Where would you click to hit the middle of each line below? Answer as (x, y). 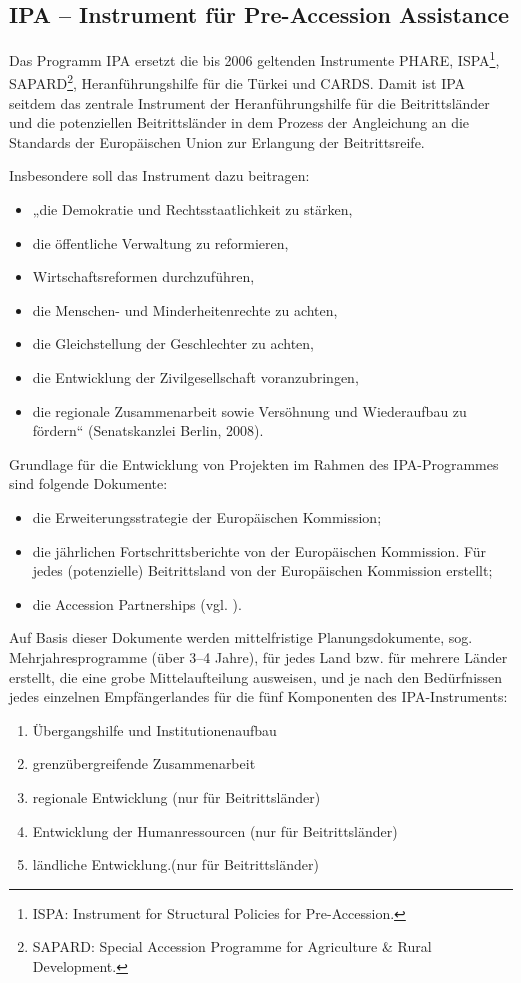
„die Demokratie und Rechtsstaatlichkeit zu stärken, (192, 209)
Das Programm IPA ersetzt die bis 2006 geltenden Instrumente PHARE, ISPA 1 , (254, 58)
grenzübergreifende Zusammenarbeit (144, 763)
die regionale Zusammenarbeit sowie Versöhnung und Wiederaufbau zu (249, 410)
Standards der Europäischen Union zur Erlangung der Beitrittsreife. (217, 141)
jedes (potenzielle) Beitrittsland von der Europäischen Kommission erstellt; (262, 570)
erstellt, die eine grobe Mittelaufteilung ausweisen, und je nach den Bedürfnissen (256, 676)
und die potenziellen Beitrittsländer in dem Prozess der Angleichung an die (239, 122)
